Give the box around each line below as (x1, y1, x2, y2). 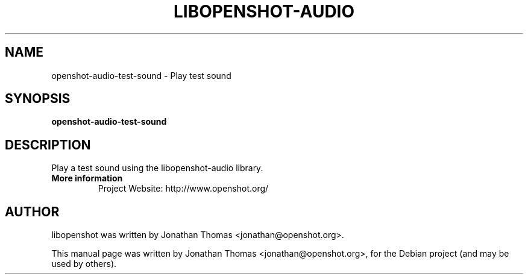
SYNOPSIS (5, 91, 71, 107)
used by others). (51, 259, 117, 269)
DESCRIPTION (5, 137, 91, 152)
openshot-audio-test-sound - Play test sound (51, 70, 231, 81)
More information (51, 173, 123, 184)
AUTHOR (5, 204, 60, 219)
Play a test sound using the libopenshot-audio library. (51, 163, 263, 174)
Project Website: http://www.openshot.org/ (98, 183, 269, 194)
